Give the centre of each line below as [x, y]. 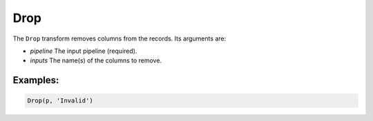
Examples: [36, 80]
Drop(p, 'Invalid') [60, 101]
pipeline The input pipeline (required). [84, 51]
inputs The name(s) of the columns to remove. [96, 60]
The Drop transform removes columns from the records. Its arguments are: [119, 38]
